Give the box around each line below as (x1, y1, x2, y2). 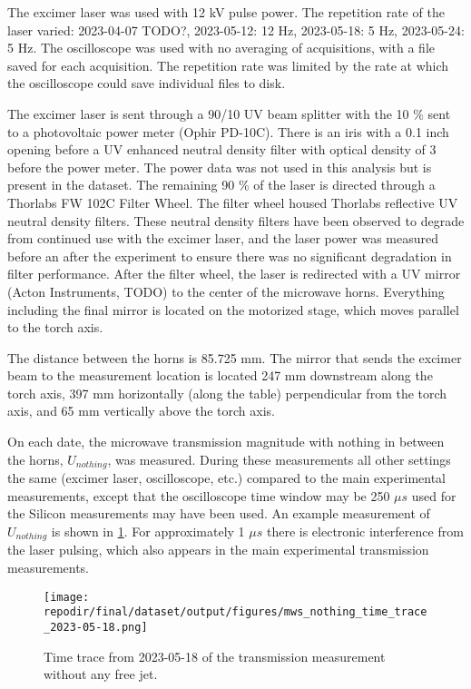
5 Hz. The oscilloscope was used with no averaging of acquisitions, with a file (7, 38, 436, 57)
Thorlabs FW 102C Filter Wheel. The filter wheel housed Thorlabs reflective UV (7, 192, 458, 212)
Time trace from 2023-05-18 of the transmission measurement (44, 646, 386, 665)
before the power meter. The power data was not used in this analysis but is (7, 157, 432, 176)
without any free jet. (44, 664, 158, 684)
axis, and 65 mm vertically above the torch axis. (7, 401, 275, 420)
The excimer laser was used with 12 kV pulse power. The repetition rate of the (7, 3, 445, 21)
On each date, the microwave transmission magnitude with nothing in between (7, 432, 445, 451)
